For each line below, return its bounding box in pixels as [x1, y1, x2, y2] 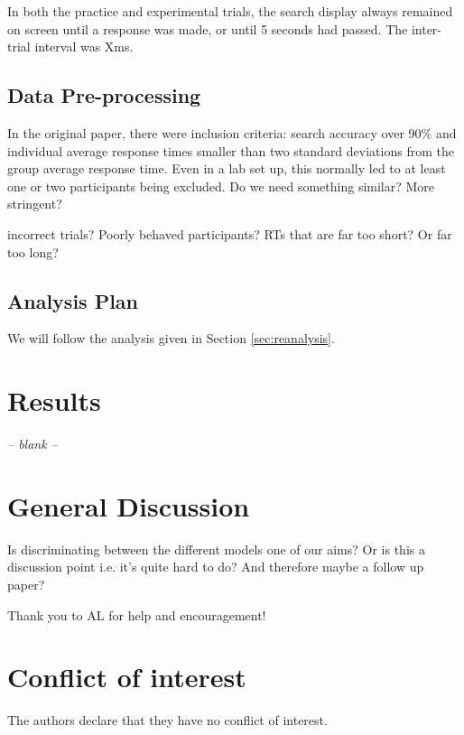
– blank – [7, 434, 58, 453]
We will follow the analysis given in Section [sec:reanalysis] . [7, 329, 335, 348]
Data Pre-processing [7, 81, 201, 109]
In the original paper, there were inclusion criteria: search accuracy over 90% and [7, 123, 457, 142]
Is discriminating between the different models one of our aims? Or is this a [7, 539, 425, 558]
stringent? [7, 194, 62, 213]
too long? [7, 242, 59, 261]
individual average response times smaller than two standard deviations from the [7, 141, 454, 160]
